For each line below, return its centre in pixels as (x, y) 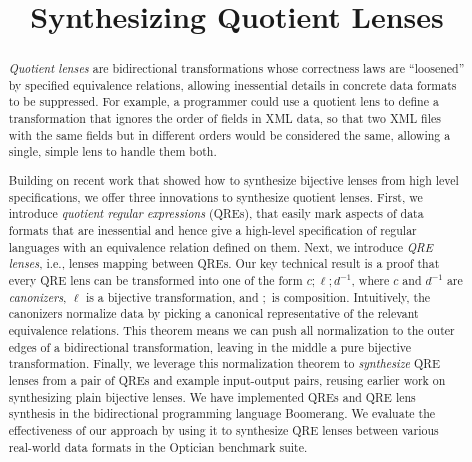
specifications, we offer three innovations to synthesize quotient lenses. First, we (215, 196)
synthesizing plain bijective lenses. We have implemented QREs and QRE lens (212, 396)
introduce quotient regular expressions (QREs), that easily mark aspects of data (216, 213)
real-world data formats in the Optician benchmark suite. (158, 446)
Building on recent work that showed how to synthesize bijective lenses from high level (233, 180)
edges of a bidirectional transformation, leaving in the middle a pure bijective (210, 346)
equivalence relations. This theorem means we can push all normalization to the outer (231, 329)
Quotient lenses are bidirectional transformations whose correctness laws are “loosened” (236, 68)
